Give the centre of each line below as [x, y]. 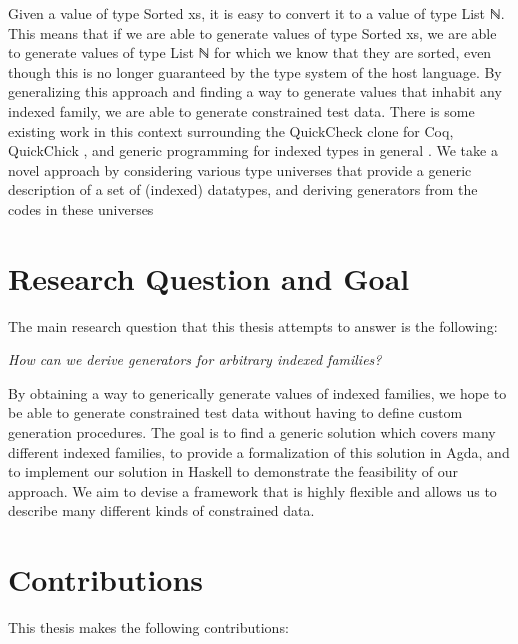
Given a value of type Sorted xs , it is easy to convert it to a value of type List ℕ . [256, 13]
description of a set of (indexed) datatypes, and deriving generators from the [243, 189]
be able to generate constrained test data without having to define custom [235, 412]
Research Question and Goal [209, 277]
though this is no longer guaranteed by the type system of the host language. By [255, 71]
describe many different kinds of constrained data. [161, 510]
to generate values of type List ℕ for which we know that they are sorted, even [250, 52]
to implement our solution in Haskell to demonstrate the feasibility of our [233, 471]
